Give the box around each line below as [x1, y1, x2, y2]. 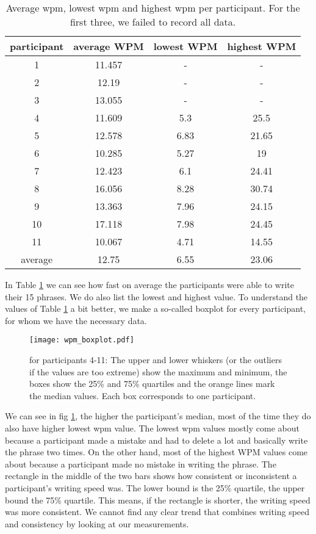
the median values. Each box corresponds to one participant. [29, 389, 256, 402]
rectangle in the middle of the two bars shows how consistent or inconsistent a [5, 469, 297, 482]
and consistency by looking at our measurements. [5, 517, 189, 530]
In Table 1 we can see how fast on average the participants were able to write [5, 278, 294, 290]
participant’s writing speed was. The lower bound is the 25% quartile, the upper [5, 481, 305, 494]
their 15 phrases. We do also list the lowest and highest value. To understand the [5, 290, 308, 303]
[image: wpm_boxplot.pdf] [29, 336, 134, 345]
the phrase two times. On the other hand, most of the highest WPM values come [5, 446, 308, 458]
